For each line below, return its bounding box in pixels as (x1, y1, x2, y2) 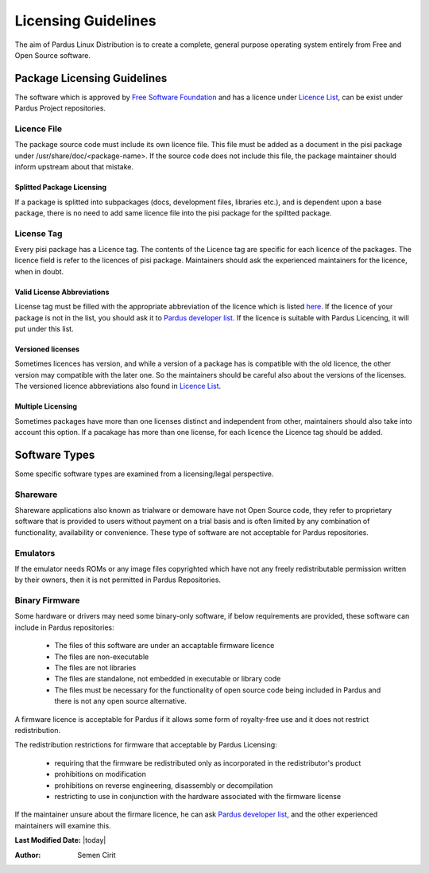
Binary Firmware (14, 595, 80, 606)
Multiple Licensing (14, 402, 78, 411)
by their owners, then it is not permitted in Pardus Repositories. (14, 575, 222, 584)
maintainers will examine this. (14, 821, 111, 830)
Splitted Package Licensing (14, 183, 107, 192)
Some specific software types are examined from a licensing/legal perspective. (14, 469, 274, 479)
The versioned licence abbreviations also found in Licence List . (14, 382, 222, 391)
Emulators (14, 547, 56, 558)
